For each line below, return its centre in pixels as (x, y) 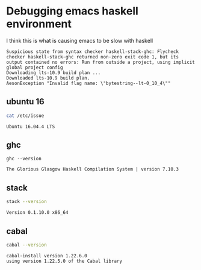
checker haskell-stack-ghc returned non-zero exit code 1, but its (93, 57)
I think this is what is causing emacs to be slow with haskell (80, 40)
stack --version (26, 202)
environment (39, 24)
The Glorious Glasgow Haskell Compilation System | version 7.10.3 (93, 169)
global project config (35, 67)
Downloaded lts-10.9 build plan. (48, 78)
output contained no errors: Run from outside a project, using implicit (101, 62)
